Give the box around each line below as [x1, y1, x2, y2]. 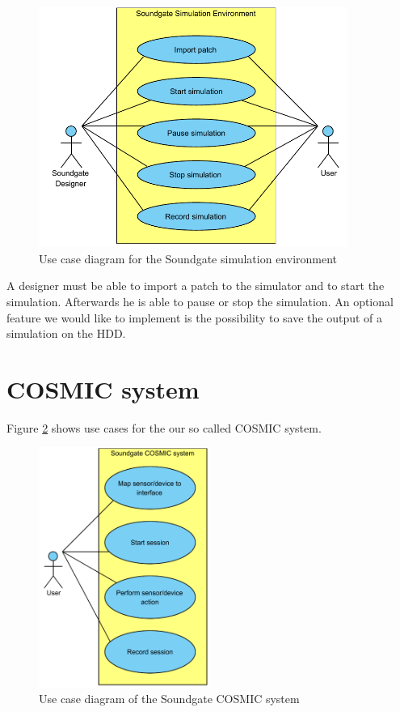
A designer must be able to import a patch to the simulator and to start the [6, 277, 385, 294]
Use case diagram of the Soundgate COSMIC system [39, 690, 300, 707]
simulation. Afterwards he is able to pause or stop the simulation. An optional [6, 292, 394, 309]
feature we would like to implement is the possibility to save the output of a [6, 309, 383, 326]
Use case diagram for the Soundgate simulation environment [39, 249, 338, 266]
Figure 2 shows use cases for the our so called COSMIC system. [6, 419, 322, 436]
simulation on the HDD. [6, 325, 126, 342]
